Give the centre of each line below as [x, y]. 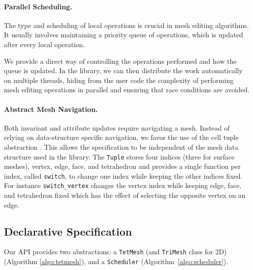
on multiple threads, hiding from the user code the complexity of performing [119, 80]
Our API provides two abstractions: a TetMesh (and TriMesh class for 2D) [115, 252]
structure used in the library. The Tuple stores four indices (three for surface [119, 156]
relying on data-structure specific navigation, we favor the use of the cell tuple [121, 137]
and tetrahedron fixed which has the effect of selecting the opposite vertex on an [125, 195]
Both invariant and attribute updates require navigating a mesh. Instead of [117, 127]
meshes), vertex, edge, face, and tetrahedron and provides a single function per [122, 166]
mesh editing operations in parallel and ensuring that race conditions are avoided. [127, 90]
